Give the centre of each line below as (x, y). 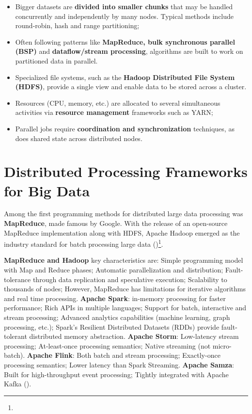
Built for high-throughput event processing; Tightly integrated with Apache (116, 374)
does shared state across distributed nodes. (79, 138)
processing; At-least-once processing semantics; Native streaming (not (107, 345)
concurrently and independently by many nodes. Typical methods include (125, 16)
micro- (222, 345)
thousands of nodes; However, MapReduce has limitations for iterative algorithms (125, 289)
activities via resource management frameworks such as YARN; (114, 112)
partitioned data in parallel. (56, 60)
